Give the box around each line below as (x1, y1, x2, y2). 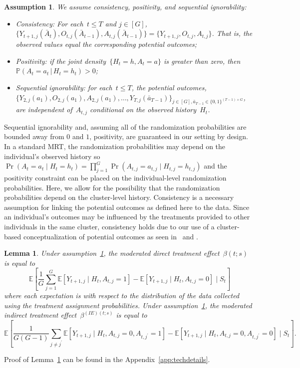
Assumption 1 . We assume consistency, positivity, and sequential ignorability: (4, 1, 247, 11)
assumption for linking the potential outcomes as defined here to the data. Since (4, 201, 250, 212)
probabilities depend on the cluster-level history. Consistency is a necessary (4, 192, 234, 202)
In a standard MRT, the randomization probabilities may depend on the (4, 141, 226, 152)
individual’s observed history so (4, 151, 100, 161)
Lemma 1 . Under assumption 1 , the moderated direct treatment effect (4, 248, 220, 258)
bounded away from (4, 131, 64, 142)
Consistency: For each (15, 18, 83, 28)
